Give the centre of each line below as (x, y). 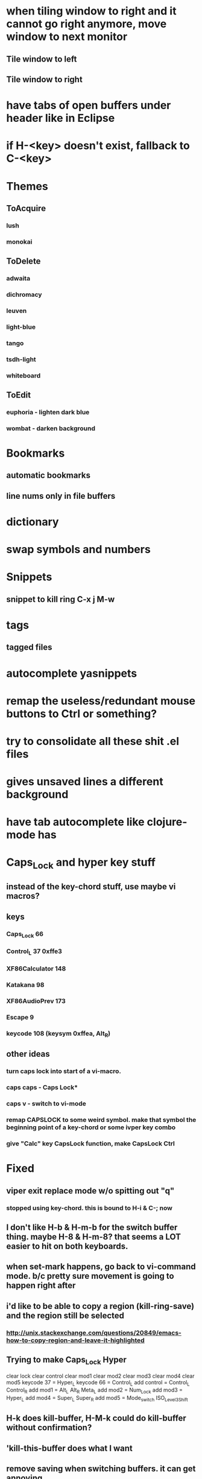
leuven (17, 311)
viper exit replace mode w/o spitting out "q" (90, 1190)
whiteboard (24, 375)
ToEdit (19, 395)
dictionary (33, 522)
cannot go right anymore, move (87, 24)
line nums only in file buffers (61, 496)
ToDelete (24, 261)
